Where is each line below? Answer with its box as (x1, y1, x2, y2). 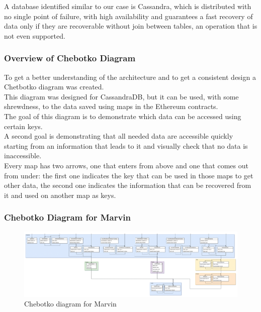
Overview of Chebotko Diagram (4, 52, 136, 64)
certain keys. (4, 121, 43, 131)
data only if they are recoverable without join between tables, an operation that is (4, 21, 257, 31)
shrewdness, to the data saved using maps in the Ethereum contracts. (4, 101, 218, 112)
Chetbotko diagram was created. (4, 81, 104, 92)
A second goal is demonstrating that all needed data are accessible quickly (4, 131, 233, 141)
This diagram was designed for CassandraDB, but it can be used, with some (4, 91, 239, 101)
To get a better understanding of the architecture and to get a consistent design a (4, 71, 256, 82)
